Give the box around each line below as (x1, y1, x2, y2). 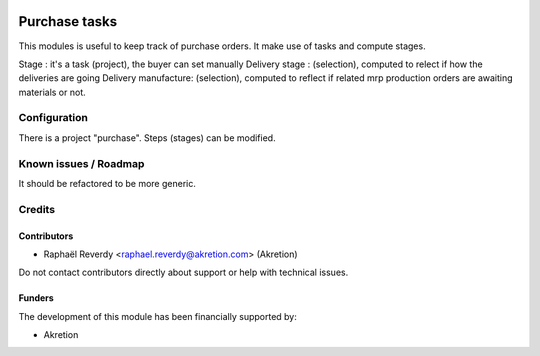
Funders (18, 292, 54, 304)
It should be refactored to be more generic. (18, 177, 197, 189)
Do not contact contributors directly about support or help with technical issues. (18, 266, 349, 279)
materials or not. (18, 86, 86, 98)
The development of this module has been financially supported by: (18, 310, 297, 322)
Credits (18, 202, 55, 216)
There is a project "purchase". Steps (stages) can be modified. (18, 131, 276, 144)
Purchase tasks (18, 13, 118, 30)
